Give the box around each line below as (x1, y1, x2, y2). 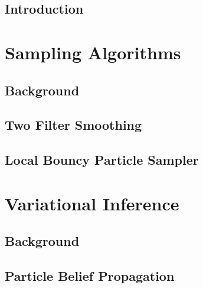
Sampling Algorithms (5, 40, 181, 64)
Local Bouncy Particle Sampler (5, 151, 199, 169)
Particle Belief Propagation (5, 267, 175, 285)
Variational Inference (5, 191, 179, 215)
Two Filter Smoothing (5, 116, 142, 134)
